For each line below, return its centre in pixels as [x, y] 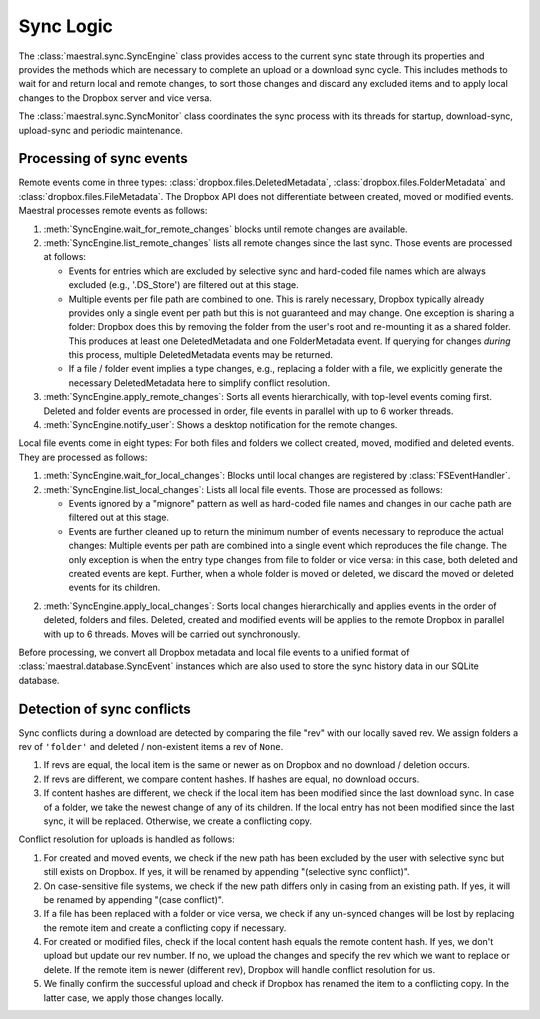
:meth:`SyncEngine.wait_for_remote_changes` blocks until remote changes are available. [226, 229]
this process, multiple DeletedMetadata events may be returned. [201, 355]
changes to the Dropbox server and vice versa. [115, 97]
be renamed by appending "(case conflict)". [133, 899]
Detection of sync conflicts [105, 708]
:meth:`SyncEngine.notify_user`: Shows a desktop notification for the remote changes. [220, 425]
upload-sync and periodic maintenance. [101, 130]
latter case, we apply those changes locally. [133, 997]
